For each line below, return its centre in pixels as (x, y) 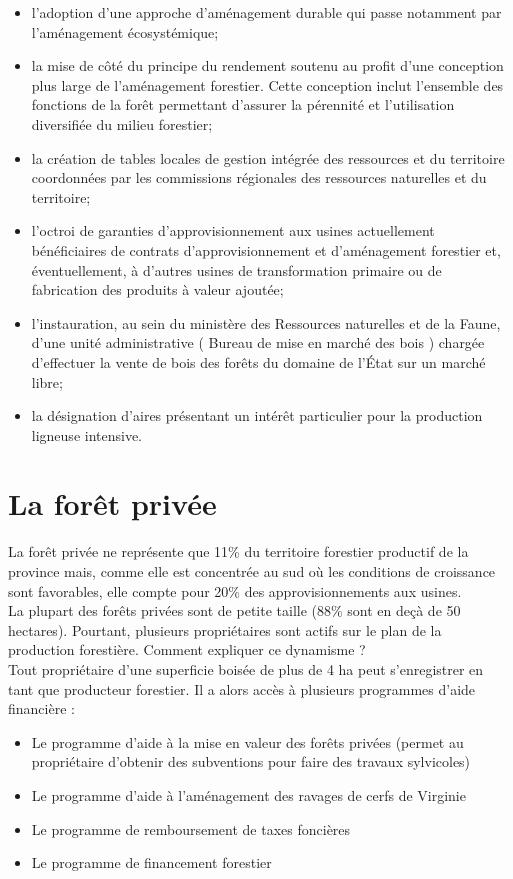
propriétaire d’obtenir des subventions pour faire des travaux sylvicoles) (251, 761)
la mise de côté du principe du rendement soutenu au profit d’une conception (267, 65)
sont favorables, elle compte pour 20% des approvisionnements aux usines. (235, 590)
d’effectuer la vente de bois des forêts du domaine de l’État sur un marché (258, 361)
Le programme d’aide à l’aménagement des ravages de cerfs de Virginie (248, 794)
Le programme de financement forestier (151, 862)
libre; (47, 381)
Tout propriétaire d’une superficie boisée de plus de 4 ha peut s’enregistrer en (246, 668)
